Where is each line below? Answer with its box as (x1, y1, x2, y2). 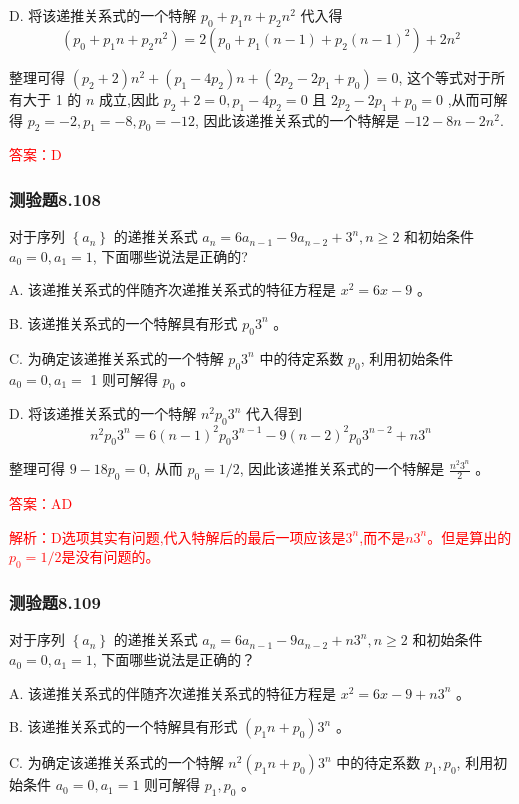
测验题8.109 (9, 590, 101, 615)
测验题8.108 (9, 186, 101, 211)
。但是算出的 (427, 526, 512, 547)
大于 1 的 (22, 88, 82, 109)
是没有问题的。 (61, 546, 160, 567)
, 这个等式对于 (398, 66, 491, 87)
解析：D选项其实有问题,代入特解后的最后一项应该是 (9, 526, 346, 547)
